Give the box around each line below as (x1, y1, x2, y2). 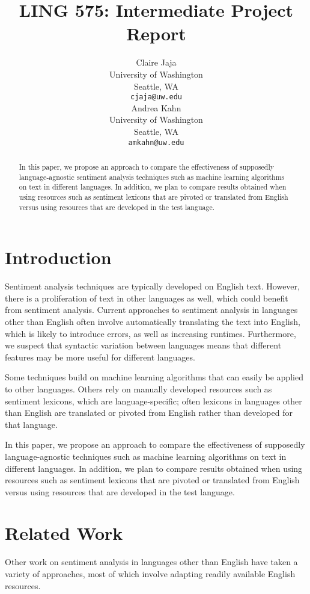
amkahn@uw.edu (128, 138, 184, 147)
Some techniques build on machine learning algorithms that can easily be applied (5, 371, 303, 383)
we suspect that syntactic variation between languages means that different (5, 339, 282, 351)
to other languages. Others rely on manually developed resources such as (5, 382, 272, 395)
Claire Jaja (136, 56, 177, 69)
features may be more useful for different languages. (5, 350, 195, 363)
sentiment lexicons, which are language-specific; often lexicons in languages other (5, 394, 302, 407)
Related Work (5, 521, 123, 545)
